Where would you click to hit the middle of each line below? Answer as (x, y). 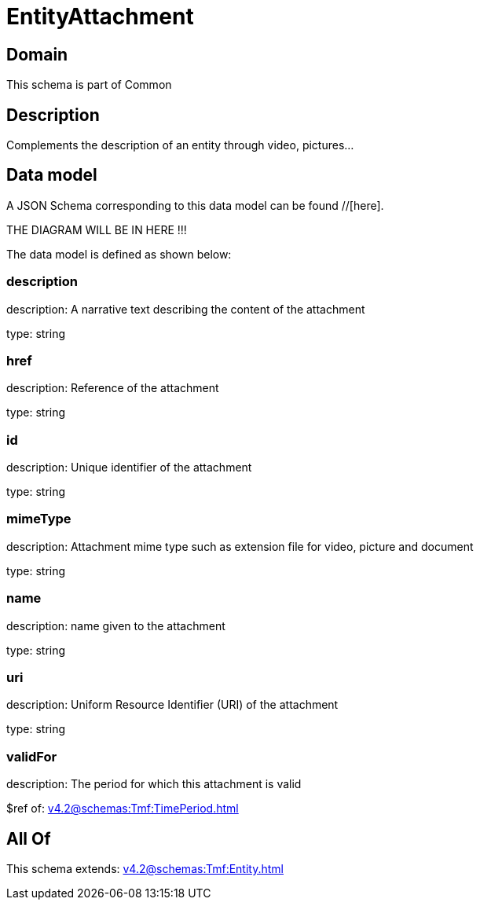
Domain (37, 54)
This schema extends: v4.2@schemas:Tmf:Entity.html (145, 868)
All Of (29, 838)
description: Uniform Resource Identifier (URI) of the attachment (172, 705)
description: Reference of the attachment (113, 388)
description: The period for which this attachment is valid (154, 784)
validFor (32, 756)
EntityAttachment (100, 17)
